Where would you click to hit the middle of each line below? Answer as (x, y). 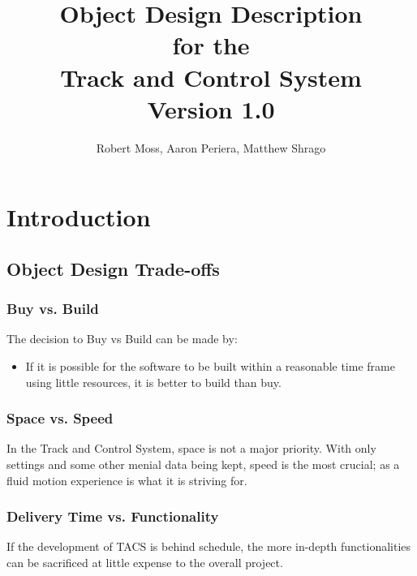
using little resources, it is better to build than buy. (153, 382)
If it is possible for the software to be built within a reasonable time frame (210, 366)
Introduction (79, 217)
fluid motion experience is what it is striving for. (127, 480)
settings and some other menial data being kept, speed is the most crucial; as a (203, 464)
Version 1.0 (211, 108)
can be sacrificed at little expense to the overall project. (145, 563)
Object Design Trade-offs (113, 268)
